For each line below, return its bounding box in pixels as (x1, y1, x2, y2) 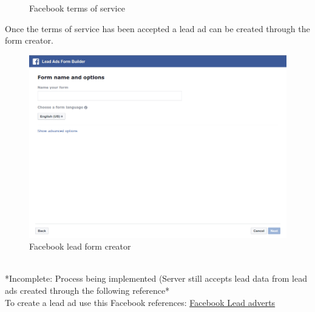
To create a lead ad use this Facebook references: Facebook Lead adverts (5, 296, 276, 308)
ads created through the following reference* (5, 284, 170, 297)
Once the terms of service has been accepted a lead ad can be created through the (5, 22, 310, 35)
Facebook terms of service (29, 2, 125, 14)
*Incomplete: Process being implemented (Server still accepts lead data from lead (5, 272, 308, 285)
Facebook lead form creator (29, 240, 131, 253)
